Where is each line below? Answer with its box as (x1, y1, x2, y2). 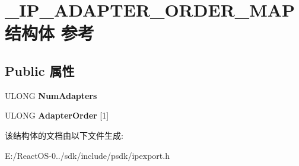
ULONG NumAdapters (5, 89, 97, 101)
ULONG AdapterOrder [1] (5, 109, 109, 122)
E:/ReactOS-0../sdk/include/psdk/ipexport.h (5, 149, 170, 161)
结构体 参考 (5, 21, 94, 45)
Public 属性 (5, 61, 75, 79)
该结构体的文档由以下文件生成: (5, 129, 123, 141)
